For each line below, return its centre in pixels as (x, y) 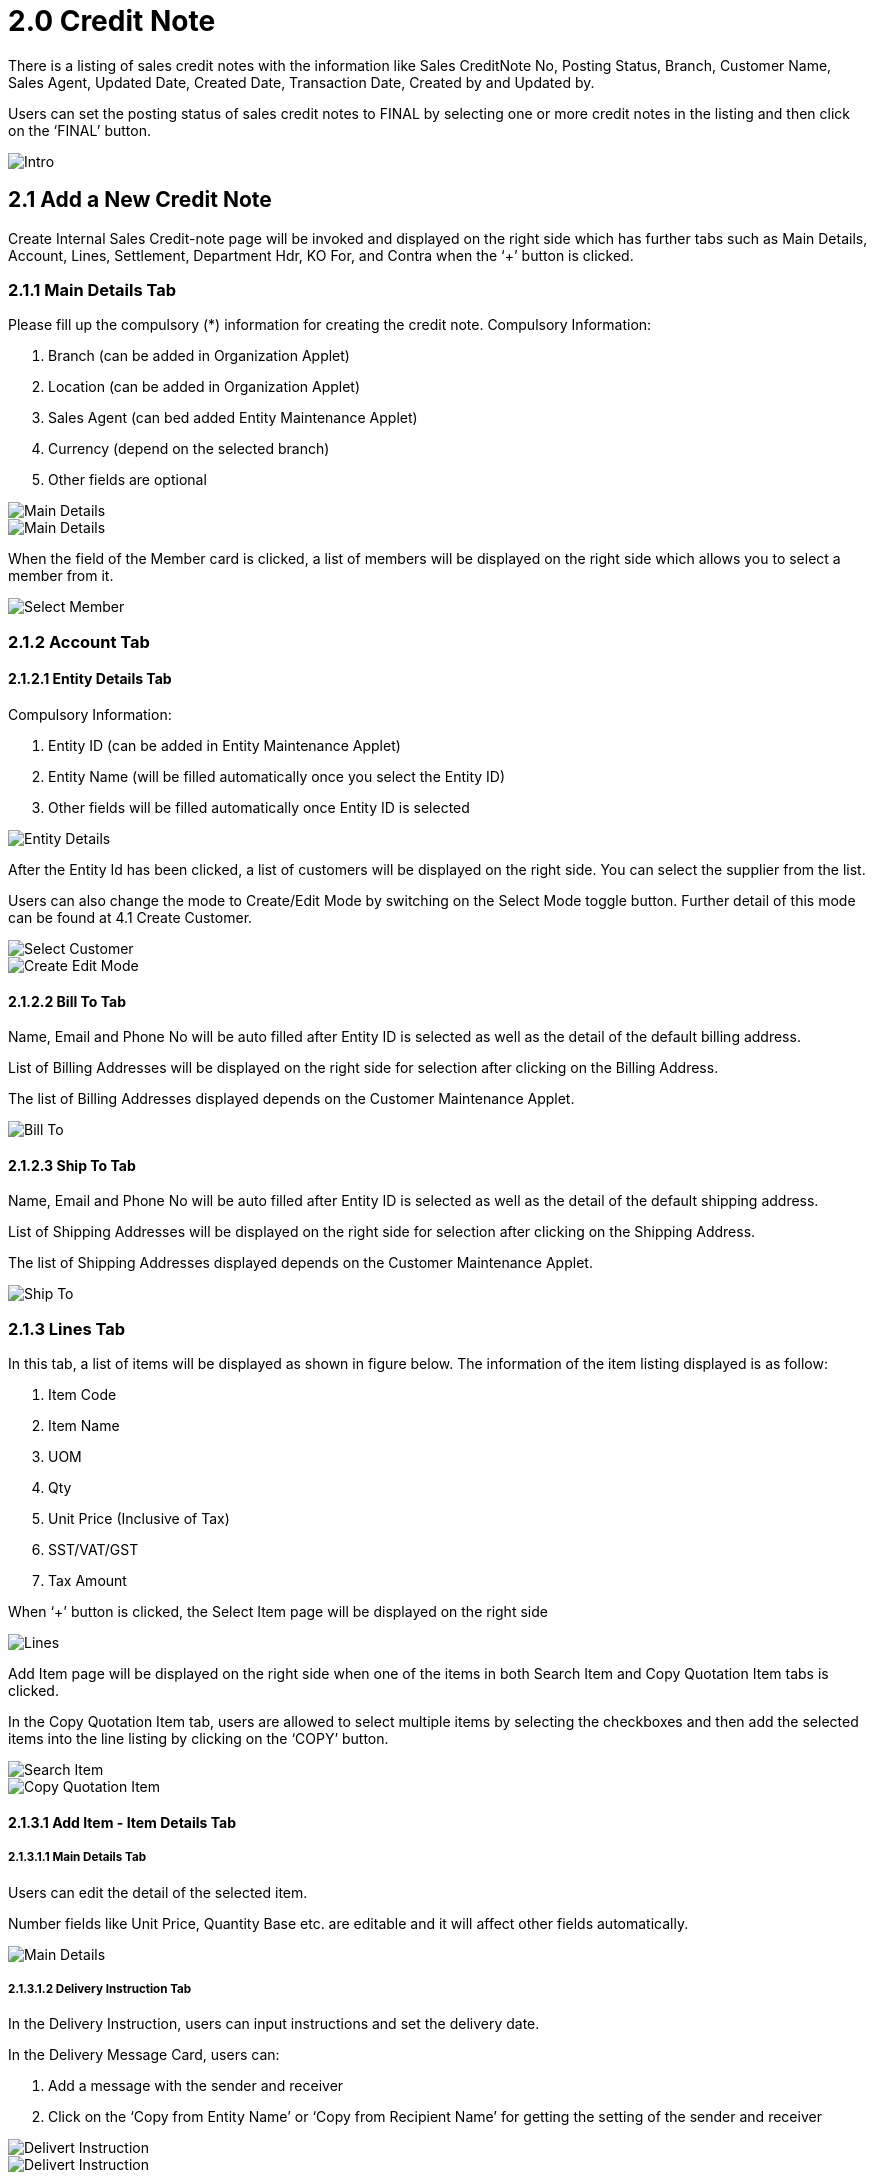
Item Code (82, 1395)
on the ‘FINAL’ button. (79, 130)
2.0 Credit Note (112, 21)
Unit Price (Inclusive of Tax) (139, 1519)
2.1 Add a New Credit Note (140, 200)
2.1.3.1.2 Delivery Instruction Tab (100, 1988)
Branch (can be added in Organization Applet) (199, 356)
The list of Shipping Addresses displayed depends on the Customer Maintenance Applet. (300, 1263)
